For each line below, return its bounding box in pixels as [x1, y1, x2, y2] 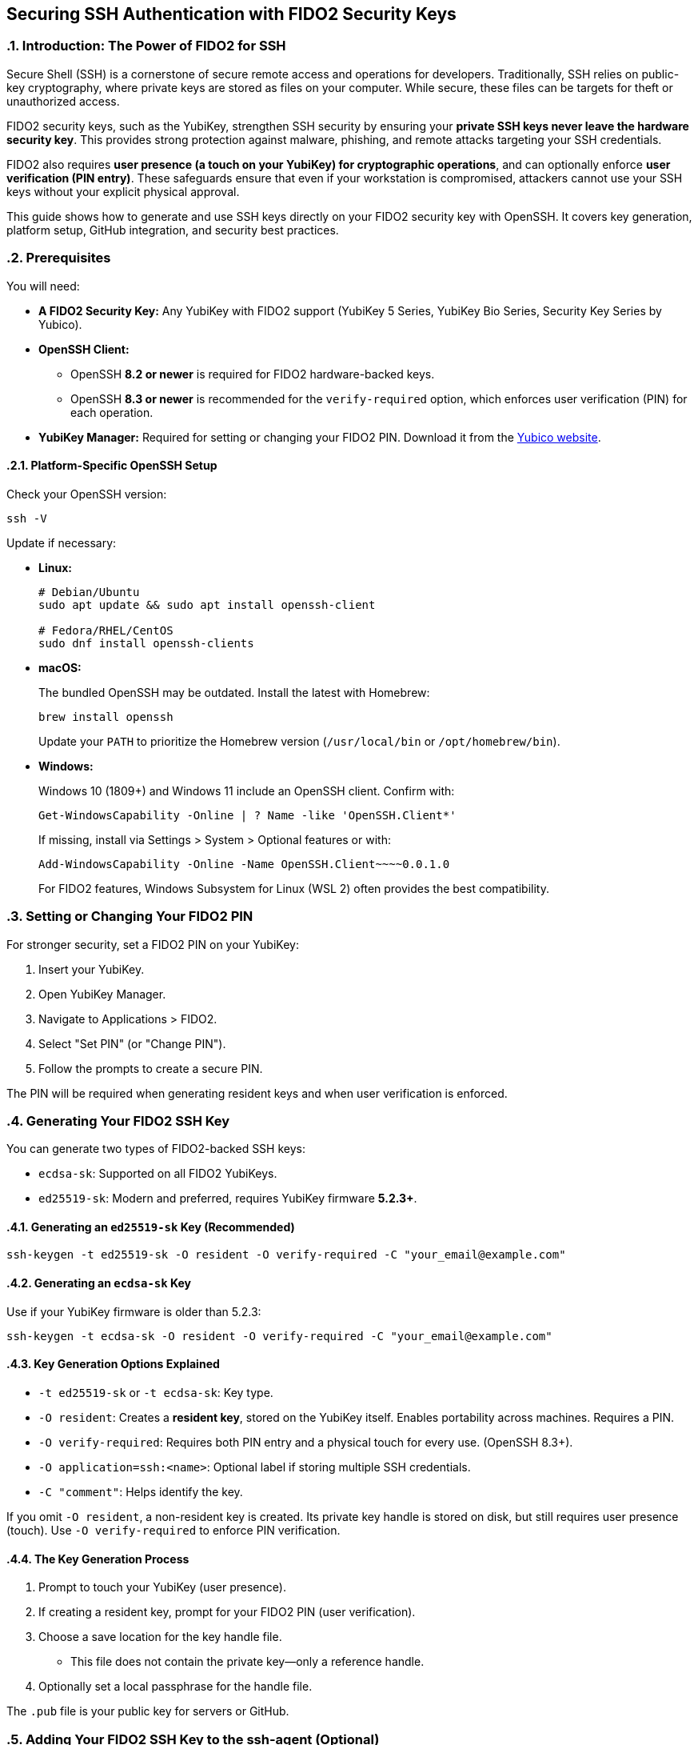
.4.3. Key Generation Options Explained [6, 1357, 220, 1371]
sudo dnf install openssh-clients [38, 636, 254, 650]
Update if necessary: [6, 535, 117, 550]
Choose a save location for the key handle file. [38, 1630, 282, 1644]
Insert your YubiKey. [38, 962, 145, 976]
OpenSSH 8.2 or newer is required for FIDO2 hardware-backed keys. [70, 366, 435, 381]
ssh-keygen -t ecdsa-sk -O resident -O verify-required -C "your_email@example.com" [6, 1329, 552, 1343]
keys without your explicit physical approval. [6, 184, 240, 198]
